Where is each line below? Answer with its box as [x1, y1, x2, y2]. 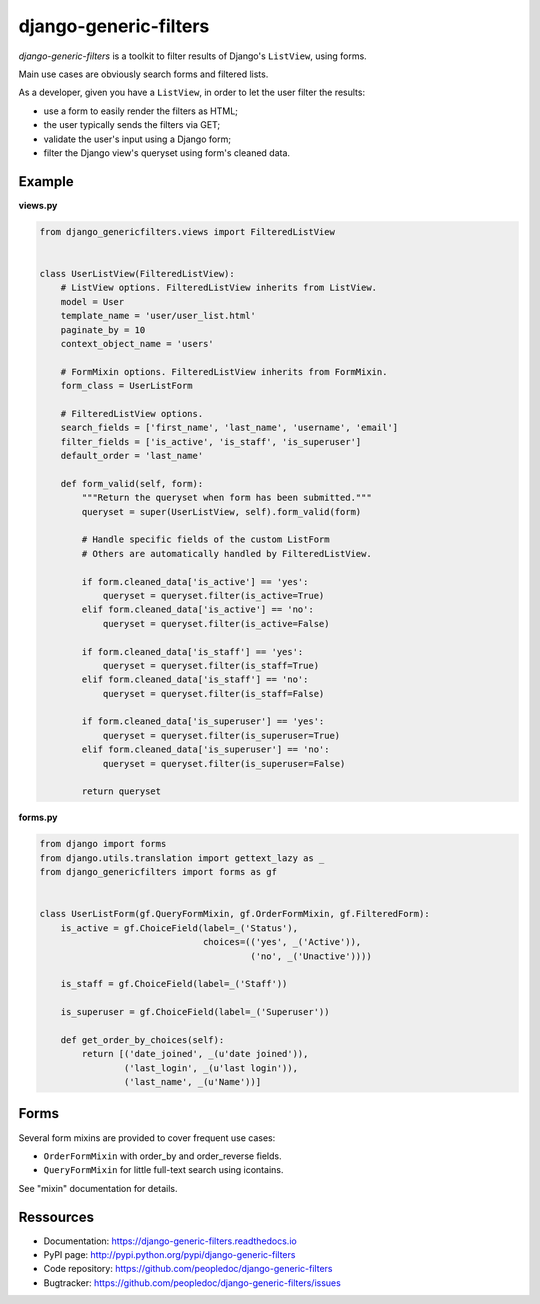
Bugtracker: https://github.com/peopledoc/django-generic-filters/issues [43, 1276, 342, 1289]
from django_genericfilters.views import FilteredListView [39, 226, 335, 237]
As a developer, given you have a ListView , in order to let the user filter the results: [18, 86, 365, 99]
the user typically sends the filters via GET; [43, 119, 221, 131]
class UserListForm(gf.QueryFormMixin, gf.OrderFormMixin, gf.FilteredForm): [39, 908, 430, 920]
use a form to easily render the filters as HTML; [43, 105, 239, 117]
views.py [18, 199, 58, 211]
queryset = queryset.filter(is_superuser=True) [102, 730, 341, 741]
